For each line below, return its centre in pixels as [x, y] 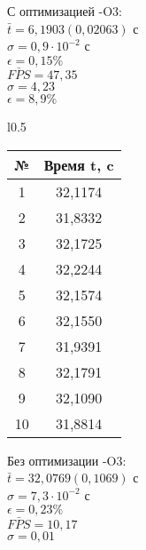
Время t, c [79, 164]
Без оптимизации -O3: [67, 460]
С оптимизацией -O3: [65, 11]
